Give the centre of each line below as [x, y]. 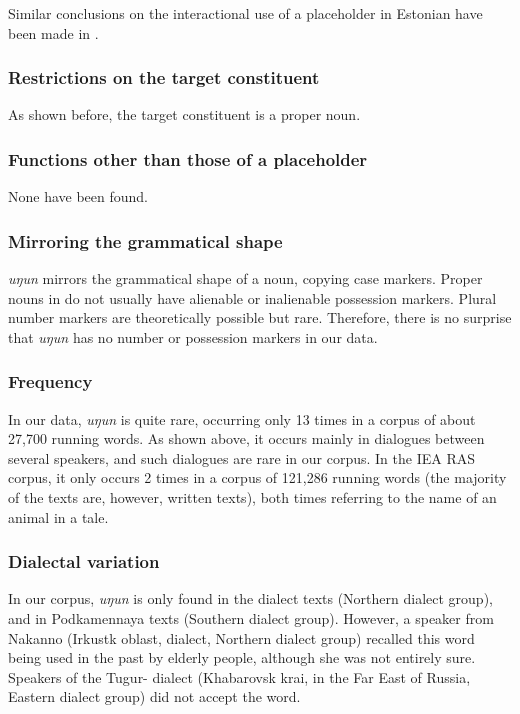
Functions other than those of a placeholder [188, 158]
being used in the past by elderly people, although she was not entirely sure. [242, 657]
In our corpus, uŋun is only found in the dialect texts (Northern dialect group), [250, 598]
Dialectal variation [84, 561]
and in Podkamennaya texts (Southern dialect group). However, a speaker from [251, 618]
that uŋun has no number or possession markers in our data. [193, 336]
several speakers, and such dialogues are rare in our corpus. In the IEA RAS [241, 457]
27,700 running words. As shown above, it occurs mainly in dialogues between [246, 438]
